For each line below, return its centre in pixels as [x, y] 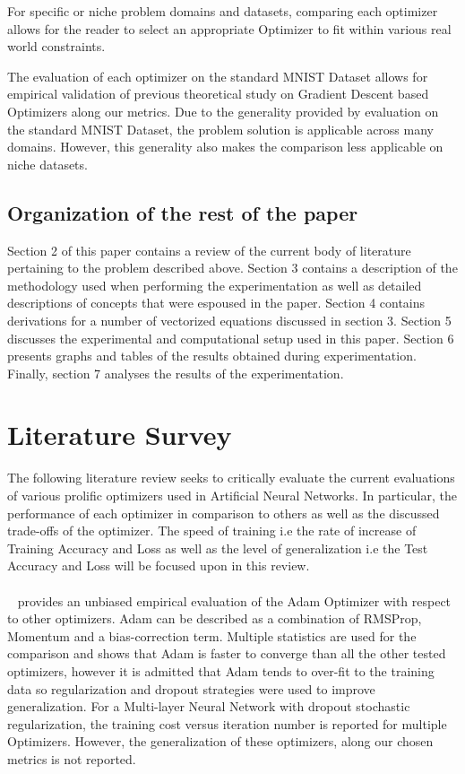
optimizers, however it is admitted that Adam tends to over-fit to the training [221, 670]
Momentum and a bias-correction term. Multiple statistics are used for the [212, 635]
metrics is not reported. [72, 758]
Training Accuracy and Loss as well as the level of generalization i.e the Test [218, 548]
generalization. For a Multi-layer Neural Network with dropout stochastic [209, 706]
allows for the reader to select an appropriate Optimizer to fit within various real [229, 28]
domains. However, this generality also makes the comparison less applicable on [225, 147]
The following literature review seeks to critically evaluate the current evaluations [231, 478]
